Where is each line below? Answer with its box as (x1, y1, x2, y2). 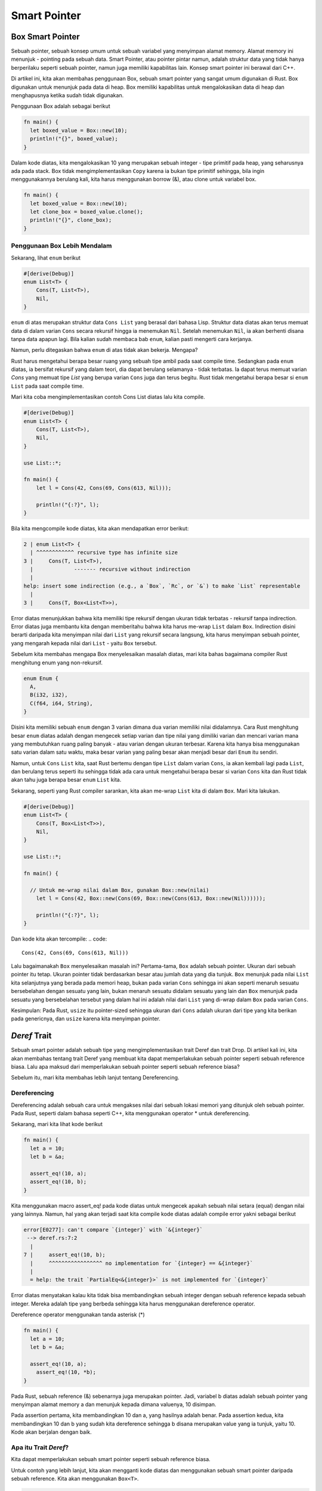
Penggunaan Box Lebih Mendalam (11, 242, 113, 250)
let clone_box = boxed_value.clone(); (30, 209, 143, 215)
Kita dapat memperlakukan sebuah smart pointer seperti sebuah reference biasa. (11, 1456, 211, 1463)
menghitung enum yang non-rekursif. (11, 659, 103, 666)
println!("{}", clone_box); (30, 216, 112, 224)
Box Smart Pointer (11, 32, 80, 42)
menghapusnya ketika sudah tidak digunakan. (11, 92, 124, 99)
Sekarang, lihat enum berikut (11, 254, 80, 261)
